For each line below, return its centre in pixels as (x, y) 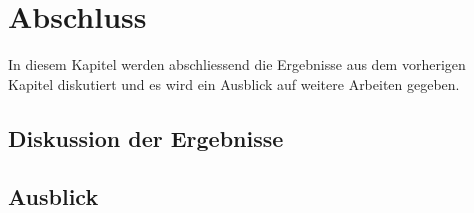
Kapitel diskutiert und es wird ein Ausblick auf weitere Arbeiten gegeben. (234, 83)
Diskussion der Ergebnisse (146, 137)
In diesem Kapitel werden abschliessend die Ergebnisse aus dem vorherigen (237, 64)
